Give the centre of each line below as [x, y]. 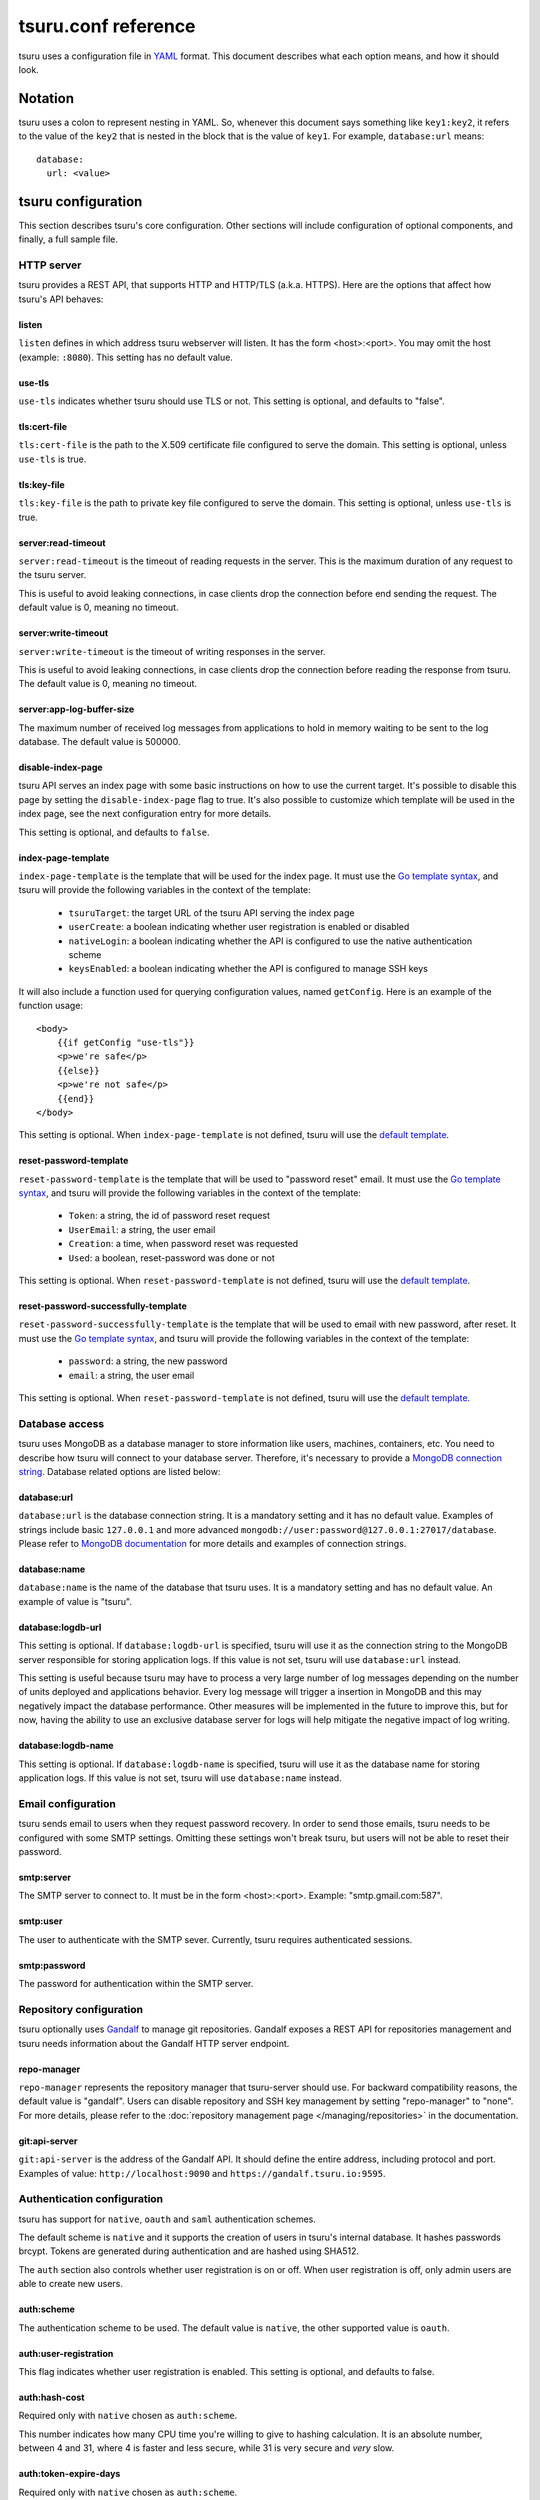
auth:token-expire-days [69, 2474]
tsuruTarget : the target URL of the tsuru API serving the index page [211, 912]
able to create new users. [71, 2284]
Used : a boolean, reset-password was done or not [171, 1257]
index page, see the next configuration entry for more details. [145, 814]
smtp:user [40, 1921]
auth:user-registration [66, 2353]
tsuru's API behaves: [61, 299]
